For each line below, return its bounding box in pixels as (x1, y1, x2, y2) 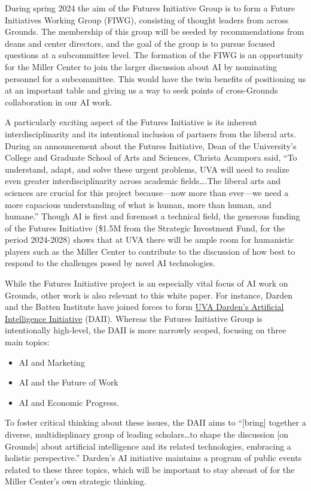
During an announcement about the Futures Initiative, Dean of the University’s (5, 139, 297, 152)
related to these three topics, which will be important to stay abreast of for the (5, 463, 295, 475)
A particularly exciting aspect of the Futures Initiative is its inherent (5, 116, 257, 128)
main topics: (5, 336, 50, 348)
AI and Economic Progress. (19, 396, 119, 408)
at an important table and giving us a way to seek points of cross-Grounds (5, 84, 278, 97)
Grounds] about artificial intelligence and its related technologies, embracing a (5, 439, 291, 452)
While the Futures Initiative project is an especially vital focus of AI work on (5, 277, 288, 290)
